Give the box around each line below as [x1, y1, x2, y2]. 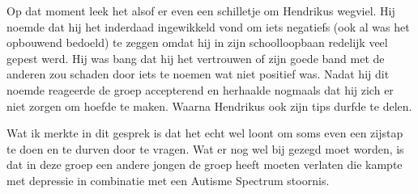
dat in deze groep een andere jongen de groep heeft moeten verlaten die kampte [6, 156, 403, 173]
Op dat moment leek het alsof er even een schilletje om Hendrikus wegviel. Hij [6, 2, 395, 19]
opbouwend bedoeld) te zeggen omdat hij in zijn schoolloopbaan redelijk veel [6, 34, 388, 51]
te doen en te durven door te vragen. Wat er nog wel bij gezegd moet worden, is [6, 140, 404, 157]
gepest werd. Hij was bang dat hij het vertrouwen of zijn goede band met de [6, 49, 385, 66]
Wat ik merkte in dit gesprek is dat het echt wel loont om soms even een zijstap [6, 124, 403, 141]
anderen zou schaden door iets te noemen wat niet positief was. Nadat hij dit [6, 65, 390, 82]
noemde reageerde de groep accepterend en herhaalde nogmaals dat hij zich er [6, 81, 394, 98]
